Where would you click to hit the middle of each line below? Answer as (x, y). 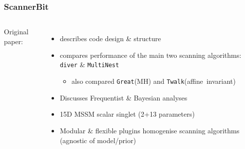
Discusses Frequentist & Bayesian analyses (123, 97)
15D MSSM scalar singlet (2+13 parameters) (127, 114)
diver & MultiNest (89, 64)
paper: (14, 41)
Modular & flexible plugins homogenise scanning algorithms (150, 130)
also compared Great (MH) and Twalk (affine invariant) (153, 81)
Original (16, 32)
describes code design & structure (110, 38)
